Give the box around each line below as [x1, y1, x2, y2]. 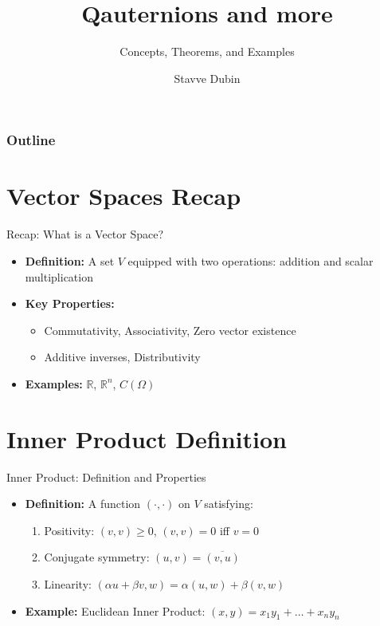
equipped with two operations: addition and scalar [127, 252, 374, 269]
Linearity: [44, 576, 92, 593]
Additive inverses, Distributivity [44, 348, 201, 365]
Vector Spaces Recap [6, 179, 241, 212]
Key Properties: [25, 295, 115, 312]
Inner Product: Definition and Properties [6, 468, 206, 485]
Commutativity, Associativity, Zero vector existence [44, 321, 296, 338]
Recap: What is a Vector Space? [6, 226, 164, 242]
